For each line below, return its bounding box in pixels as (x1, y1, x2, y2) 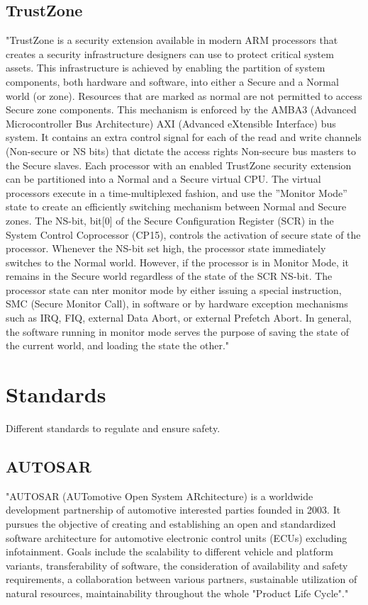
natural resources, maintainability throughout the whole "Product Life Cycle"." (6, 585, 349, 600)
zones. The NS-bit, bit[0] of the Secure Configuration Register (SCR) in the (6, 213, 334, 227)
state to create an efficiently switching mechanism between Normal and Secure (6, 199, 347, 214)
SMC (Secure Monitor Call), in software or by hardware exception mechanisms (6, 296, 348, 311)
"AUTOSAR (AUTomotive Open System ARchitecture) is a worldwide (6, 488, 313, 503)
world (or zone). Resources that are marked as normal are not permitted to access (6, 88, 362, 103)
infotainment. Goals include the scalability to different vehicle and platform (6, 544, 333, 559)
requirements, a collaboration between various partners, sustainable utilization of (6, 572, 357, 587)
